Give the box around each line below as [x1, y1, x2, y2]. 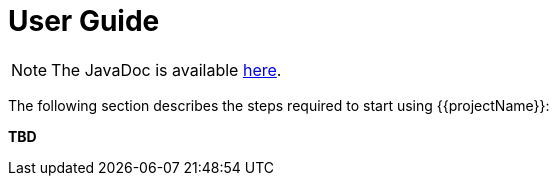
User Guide [8, 4, 160, 38]
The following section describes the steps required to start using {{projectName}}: [8, 96, 550, 114]
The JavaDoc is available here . [51, 59, 282, 80]
